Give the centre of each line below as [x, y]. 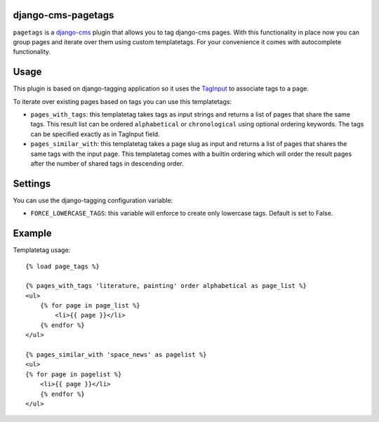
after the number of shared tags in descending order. [107, 163]
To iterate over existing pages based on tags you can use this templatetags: [122, 101]
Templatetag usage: [42, 250]
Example [32, 233]
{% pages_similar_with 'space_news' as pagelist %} [116, 355]
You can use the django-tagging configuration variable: [93, 200]
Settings [32, 184]
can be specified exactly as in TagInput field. [95, 134]
